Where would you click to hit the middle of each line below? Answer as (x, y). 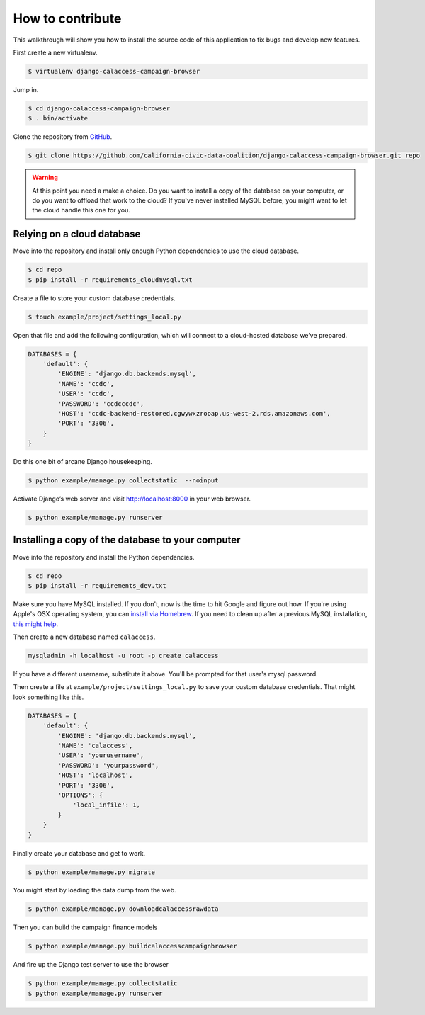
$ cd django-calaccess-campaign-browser (99, 108)
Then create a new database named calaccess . (84, 637)
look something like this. (49, 697)
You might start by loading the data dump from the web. (95, 890)
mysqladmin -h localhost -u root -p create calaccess (123, 656)
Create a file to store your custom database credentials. (95, 298)
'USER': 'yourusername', (101, 755)
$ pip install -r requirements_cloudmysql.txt (110, 279)
